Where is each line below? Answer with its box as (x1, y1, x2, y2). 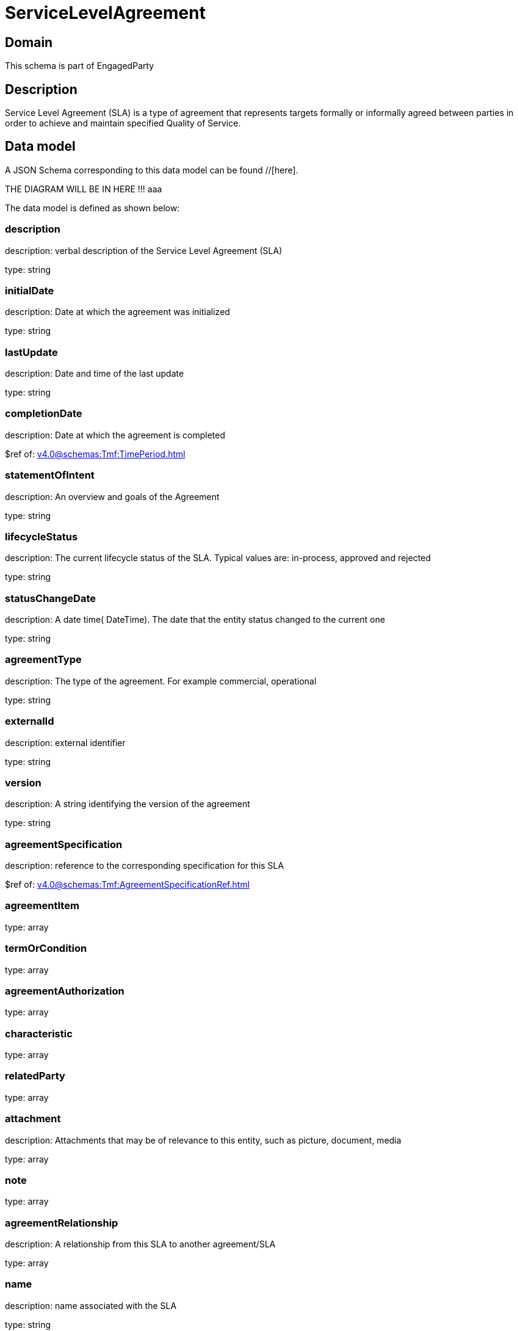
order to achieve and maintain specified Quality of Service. (5, 118, 241, 129)
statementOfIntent (5, 469, 95, 482)
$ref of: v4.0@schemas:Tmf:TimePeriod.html (5, 448, 185, 459)
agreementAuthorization (5, 984, 124, 997)
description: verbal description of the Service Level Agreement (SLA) (5, 245, 282, 256)
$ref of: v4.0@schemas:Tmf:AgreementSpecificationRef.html (5, 879, 250, 890)
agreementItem (5, 899, 79, 912)
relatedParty (5, 1070, 65, 1083)
